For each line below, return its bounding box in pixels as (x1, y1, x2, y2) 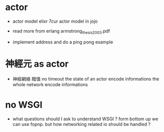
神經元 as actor (5, 58, 69, 70)
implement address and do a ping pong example (12, 39, 114, 45)
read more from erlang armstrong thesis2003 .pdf (12, 28, 110, 35)
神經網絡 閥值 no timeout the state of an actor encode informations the (12, 76, 159, 82)
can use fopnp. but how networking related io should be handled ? (12, 121, 151, 127)
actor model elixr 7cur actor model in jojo (12, 18, 98, 24)
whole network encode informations (12, 81, 88, 87)
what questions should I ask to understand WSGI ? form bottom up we (12, 115, 158, 122)
